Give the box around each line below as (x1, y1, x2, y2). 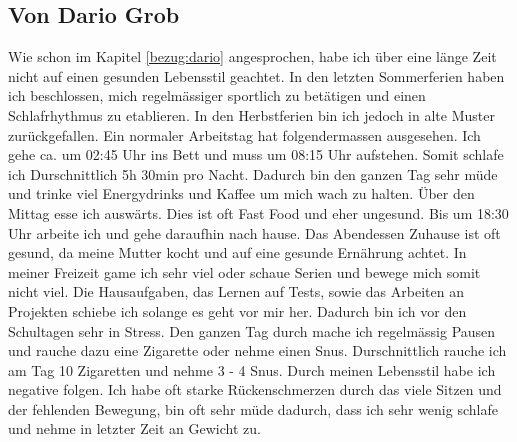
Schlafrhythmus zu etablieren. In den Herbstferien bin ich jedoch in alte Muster (8, 104, 495, 125)
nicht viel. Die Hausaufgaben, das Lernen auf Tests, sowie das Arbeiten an (8, 281, 464, 302)
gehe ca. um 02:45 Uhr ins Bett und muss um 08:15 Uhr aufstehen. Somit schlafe (8, 144, 504, 165)
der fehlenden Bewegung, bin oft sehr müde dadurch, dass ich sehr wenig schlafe (8, 398, 498, 419)
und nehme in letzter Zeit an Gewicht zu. (8, 418, 261, 439)
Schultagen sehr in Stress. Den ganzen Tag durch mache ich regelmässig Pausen (8, 320, 496, 341)
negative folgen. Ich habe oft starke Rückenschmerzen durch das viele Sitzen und (8, 379, 502, 400)
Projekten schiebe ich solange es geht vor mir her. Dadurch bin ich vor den (8, 300, 467, 321)
